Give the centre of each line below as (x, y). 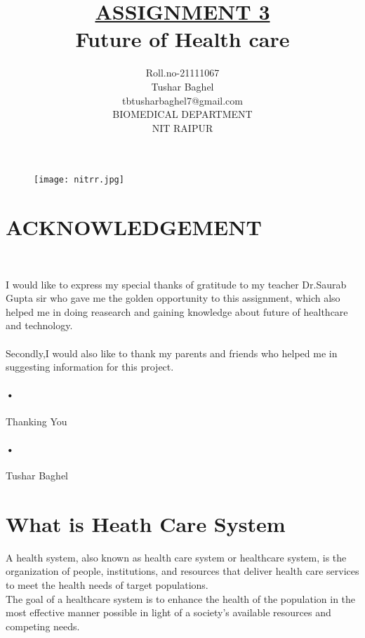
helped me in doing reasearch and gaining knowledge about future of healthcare (177, 311)
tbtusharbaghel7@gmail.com (182, 100)
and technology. (39, 325)
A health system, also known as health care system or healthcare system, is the (176, 557)
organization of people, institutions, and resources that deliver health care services (182, 571)
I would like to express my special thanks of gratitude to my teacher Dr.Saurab (176, 284)
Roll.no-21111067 (182, 73)
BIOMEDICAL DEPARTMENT (182, 114)
